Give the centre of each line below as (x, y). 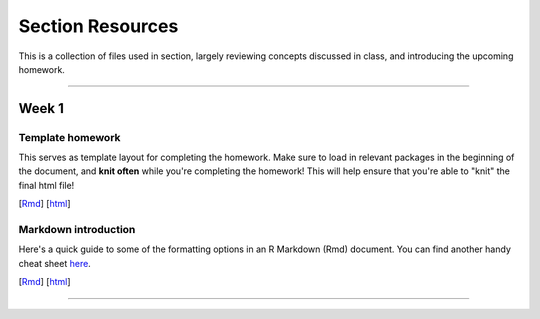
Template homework (69, 137)
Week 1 (41, 108)
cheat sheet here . (55, 263)
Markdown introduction (77, 230)
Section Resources (98, 26)
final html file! (46, 185)
